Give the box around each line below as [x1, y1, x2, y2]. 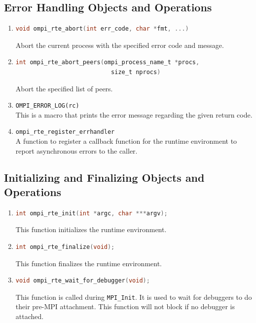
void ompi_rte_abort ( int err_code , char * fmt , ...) [15, 25, 189, 33]
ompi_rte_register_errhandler [15, 128, 115, 136]
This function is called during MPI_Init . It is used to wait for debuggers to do [15, 291, 252, 302]
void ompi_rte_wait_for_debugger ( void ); [15, 277, 150, 284]
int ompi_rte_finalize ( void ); [15, 243, 115, 251]
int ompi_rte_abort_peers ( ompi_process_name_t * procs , [15, 59, 200, 66]
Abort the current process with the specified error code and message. [15, 40, 224, 50]
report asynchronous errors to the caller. [15, 145, 138, 156]
